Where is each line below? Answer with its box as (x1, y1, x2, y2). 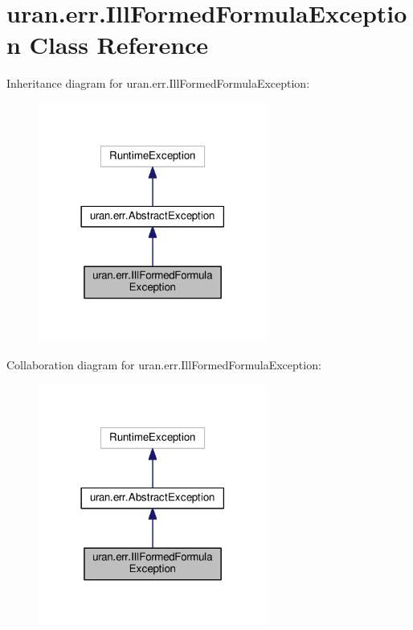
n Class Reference (6, 28, 209, 61)
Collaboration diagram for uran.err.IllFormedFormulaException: (6, 356, 321, 373)
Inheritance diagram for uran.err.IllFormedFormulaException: (6, 75, 310, 92)
